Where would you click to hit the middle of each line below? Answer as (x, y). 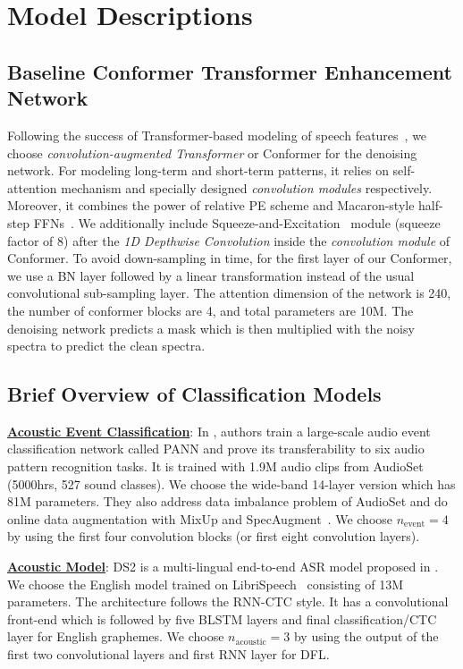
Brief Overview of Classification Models (194, 394)
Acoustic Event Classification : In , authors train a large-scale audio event (219, 431)
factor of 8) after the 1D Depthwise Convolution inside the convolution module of (229, 240)
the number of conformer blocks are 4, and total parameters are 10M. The (210, 310)
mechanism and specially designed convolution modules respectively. (247, 187)
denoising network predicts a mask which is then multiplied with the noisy (211, 328)
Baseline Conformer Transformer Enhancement (230, 71)
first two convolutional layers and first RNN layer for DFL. (168, 654)
